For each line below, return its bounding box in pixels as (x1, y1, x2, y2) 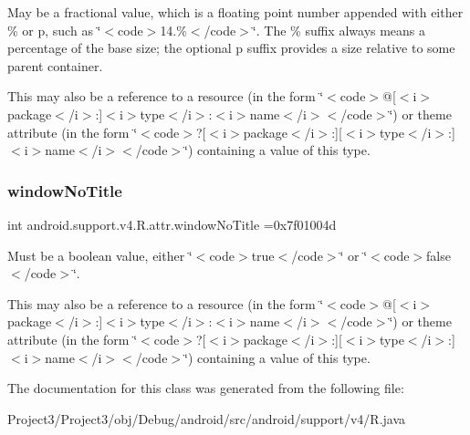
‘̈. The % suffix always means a (252, 20, 426, 39)
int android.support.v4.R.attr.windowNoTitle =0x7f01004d (7, 214, 337, 233)
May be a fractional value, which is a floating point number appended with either (7, 3, 464, 21)
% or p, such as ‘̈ (7, 20, 101, 39)
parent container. (7, 56, 103, 75)
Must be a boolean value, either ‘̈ (7, 245, 193, 264)
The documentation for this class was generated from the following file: (7, 378, 404, 398)
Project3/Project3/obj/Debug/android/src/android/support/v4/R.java (7, 409, 406, 428)
